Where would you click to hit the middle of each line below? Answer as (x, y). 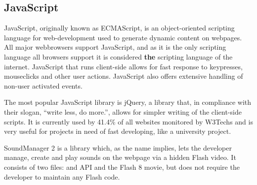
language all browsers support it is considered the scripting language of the (118, 56)
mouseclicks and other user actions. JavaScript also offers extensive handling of (124, 76)
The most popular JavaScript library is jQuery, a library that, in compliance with (128, 102)
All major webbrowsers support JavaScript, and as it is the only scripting (115, 47)
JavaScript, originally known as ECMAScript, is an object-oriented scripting (119, 28)
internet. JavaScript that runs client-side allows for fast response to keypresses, (123, 66)
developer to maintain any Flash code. (62, 176)
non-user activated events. (43, 85)
